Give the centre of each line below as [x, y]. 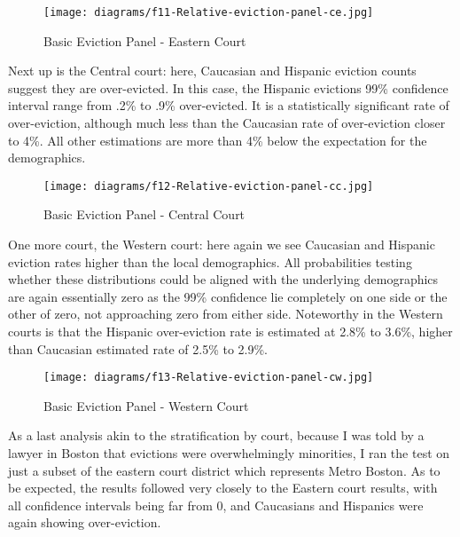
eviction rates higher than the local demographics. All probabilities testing [210, 261]
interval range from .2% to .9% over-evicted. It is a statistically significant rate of [229, 105]
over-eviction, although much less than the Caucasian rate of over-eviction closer [227, 123]
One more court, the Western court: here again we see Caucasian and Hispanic [222, 245]
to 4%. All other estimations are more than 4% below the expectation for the [218, 140]
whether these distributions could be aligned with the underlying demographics [223, 279]
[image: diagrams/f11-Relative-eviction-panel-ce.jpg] [209, 12]
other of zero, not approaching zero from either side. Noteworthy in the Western [226, 314]
